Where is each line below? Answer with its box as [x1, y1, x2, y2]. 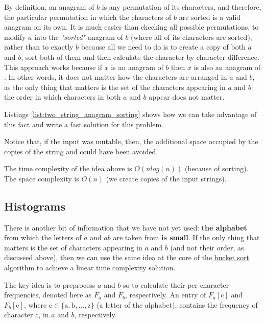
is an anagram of [111, 61, 163, 72]
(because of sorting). [184, 163, 249, 174]
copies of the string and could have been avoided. [4, 146, 158, 156]
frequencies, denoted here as [4, 289, 92, 300]
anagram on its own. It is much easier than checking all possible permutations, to [4, 21, 259, 32]
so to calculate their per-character [123, 279, 229, 290]
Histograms [4, 198, 66, 214]
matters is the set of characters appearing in [4, 242, 142, 252]
